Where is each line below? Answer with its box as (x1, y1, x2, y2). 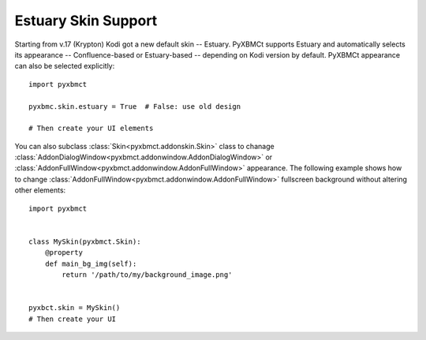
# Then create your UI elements (28, 124, 154, 133)
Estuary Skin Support (14, 12, 158, 29)
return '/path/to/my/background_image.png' (62, 270, 233, 279)
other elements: (14, 185, 66, 195)
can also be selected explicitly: (14, 62, 115, 71)
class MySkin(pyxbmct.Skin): (28, 237, 141, 246)
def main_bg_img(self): (44, 259, 137, 268)
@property (44, 248, 83, 257)
